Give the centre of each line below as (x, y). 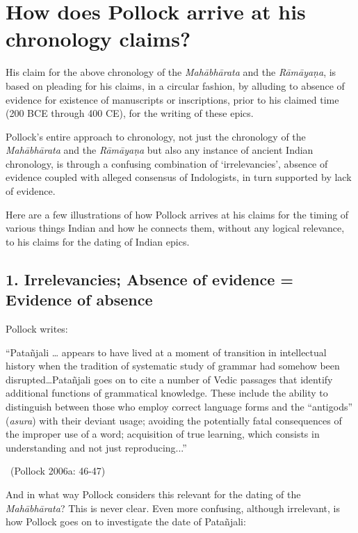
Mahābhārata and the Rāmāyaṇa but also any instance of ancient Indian (160, 150)
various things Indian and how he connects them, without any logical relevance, (175, 228)
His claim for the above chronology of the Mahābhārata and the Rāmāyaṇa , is (171, 72)
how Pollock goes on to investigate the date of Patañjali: (126, 522)
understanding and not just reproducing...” (96, 447)
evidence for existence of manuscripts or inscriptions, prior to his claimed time (172, 99)
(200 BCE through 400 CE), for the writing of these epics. (130, 113)
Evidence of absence (79, 300)
